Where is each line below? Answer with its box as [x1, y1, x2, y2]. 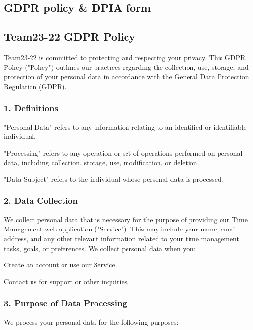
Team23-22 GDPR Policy [4, 29, 136, 44]
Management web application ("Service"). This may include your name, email [4, 224, 237, 234]
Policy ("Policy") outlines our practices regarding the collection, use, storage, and [4, 62, 249, 72]
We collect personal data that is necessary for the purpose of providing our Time [4, 214, 248, 224]
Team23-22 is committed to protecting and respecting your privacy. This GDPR [4, 52, 246, 62]
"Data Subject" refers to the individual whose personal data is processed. [4, 173, 223, 184]
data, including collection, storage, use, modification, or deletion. [4, 157, 199, 167]
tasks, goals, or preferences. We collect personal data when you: [4, 243, 196, 253]
